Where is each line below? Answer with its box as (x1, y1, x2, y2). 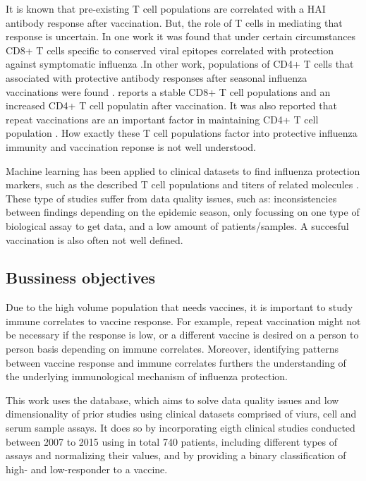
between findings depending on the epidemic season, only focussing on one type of (6, 205, 360, 219)
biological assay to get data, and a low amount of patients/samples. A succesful (6, 218, 349, 233)
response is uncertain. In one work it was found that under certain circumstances (6, 29, 356, 44)
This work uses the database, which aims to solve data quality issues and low (6, 392, 339, 407)
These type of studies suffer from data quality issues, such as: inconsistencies (6, 190, 337, 205)
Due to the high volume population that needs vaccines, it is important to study (6, 300, 353, 315)
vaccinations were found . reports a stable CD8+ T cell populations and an (6, 84, 331, 99)
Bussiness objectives (6, 267, 156, 288)
